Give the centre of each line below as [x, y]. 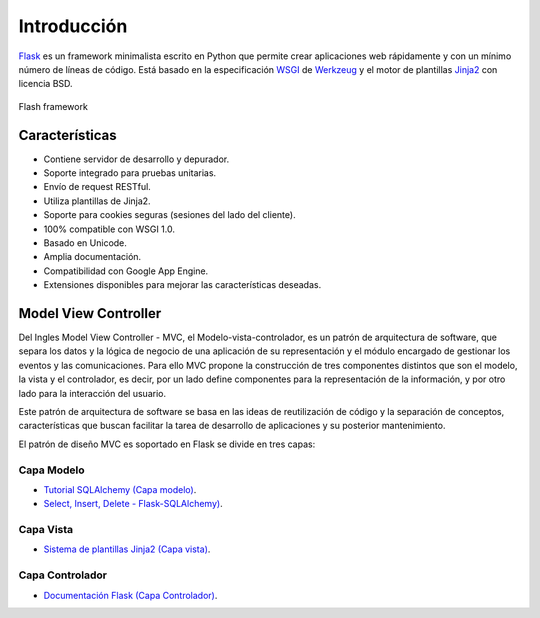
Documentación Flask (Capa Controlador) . [130, 595]
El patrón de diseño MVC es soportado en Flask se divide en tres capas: [167, 444]
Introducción [73, 26]
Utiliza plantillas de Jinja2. [97, 201]
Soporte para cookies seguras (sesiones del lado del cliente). [169, 215]
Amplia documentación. [92, 257]
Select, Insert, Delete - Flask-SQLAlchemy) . [133, 504]
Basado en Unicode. [85, 242]
